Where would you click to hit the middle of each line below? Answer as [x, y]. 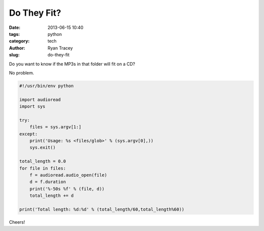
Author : [17, 48]
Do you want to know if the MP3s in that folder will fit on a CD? [72, 64]
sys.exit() [43, 148]
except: [28, 134]
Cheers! [17, 222]
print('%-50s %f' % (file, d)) [67, 189]
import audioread [40, 100]
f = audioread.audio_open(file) [68, 175]
